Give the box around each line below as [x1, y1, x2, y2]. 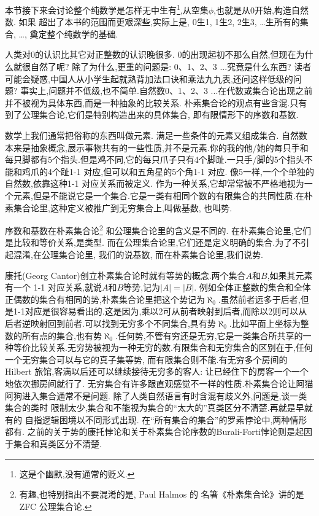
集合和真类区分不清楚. [13, 437, 102, 450]
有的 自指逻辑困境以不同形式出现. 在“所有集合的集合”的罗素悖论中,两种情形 [5, 413, 307, 426]
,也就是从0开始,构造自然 [213, 3, 309, 16]
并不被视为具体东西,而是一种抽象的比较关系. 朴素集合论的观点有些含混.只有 [5, 96, 307, 109]
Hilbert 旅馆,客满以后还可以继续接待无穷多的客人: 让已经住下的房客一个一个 [5, 365, 309, 378]
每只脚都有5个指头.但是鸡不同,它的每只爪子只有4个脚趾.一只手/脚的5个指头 [5, 153, 304, 166]
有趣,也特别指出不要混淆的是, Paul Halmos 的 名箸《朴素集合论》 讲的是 [19, 488, 304, 501]
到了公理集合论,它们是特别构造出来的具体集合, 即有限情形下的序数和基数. [5, 108, 299, 121]
